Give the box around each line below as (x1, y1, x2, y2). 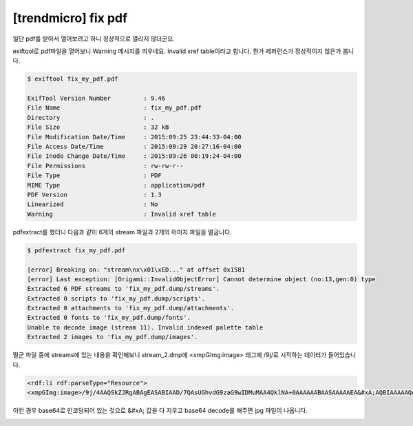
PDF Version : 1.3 (27, 191, 162, 199)
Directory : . (27, 114, 155, 121)
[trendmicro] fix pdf (12, 10, 127, 26)
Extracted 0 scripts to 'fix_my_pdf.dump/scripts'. (27, 294, 206, 303)
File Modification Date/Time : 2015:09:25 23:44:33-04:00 (27, 133, 242, 141)
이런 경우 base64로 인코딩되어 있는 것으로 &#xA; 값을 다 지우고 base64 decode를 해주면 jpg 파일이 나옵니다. (12, 407, 308, 414)
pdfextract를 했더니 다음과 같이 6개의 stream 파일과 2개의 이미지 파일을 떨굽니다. (12, 227, 232, 236)
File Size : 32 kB (27, 123, 169, 131)
